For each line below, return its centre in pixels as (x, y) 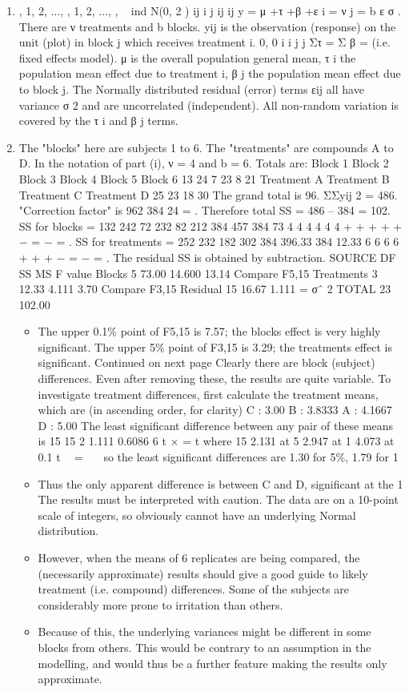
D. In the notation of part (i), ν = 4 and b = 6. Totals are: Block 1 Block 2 (204, 163)
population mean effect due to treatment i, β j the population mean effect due (210, 73)
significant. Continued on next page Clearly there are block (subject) (207, 362)
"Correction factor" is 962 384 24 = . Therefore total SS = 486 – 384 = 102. (204, 210)
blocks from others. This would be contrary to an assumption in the (204, 647)
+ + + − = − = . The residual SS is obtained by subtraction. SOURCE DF (207, 257)
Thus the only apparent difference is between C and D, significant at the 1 (221, 483)
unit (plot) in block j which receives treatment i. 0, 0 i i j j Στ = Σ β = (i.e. (204, 42)
